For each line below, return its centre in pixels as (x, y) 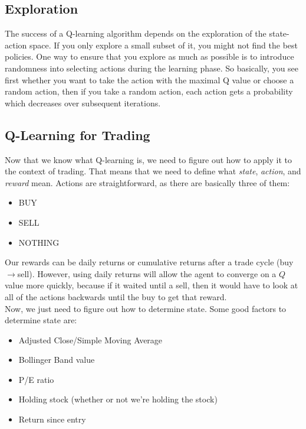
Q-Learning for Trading (78, 134)
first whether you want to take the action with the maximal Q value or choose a (149, 79)
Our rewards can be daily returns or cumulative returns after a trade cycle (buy (149, 262)
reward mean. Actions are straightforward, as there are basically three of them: (147, 182)
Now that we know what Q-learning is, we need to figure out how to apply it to (149, 159)
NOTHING (39, 242)
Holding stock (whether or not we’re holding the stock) (118, 399)
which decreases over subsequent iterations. (83, 103)
